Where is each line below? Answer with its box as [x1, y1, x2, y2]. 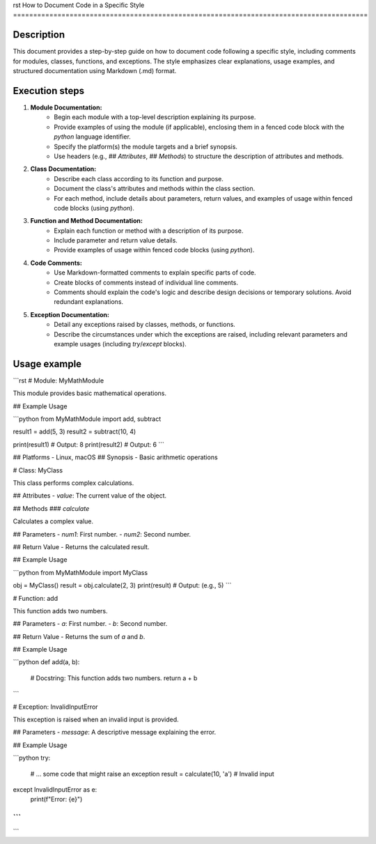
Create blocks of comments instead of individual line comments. [54, 278, 238, 286]
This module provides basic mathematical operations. [13, 389, 167, 397]
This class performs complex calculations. [13, 479, 134, 487]
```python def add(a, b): [13, 658, 80, 666]
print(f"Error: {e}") [30, 795, 83, 804]
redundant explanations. [54, 298, 124, 306]
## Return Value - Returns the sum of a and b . [13, 632, 146, 640]
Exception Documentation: [30, 310, 109, 319]
